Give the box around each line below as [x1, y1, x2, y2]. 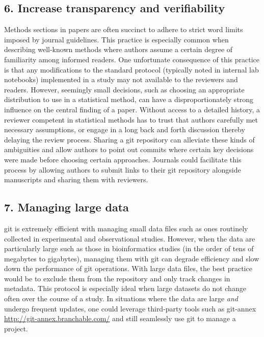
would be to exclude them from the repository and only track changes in [4, 273, 230, 283]
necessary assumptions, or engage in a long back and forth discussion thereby [4, 124, 245, 135]
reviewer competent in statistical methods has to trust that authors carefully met [4, 114, 258, 125]
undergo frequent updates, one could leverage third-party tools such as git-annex [4, 303, 256, 314]
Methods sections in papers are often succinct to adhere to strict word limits [4, 24, 243, 35]
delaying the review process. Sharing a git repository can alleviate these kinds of [4, 134, 255, 145]
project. [4, 323, 28, 333]
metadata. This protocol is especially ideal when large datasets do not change [4, 283, 246, 294]
